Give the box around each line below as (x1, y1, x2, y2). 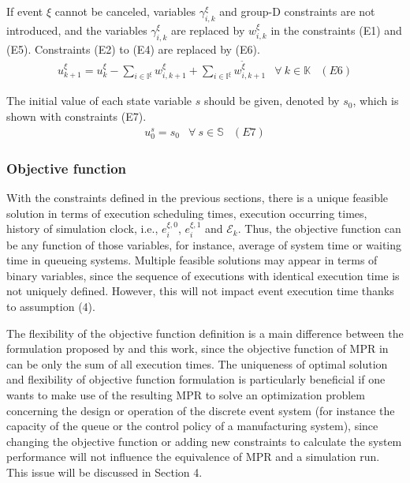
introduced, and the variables (6, 21, 147, 38)
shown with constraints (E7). (6, 107, 147, 124)
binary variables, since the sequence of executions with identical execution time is (6, 267, 400, 283)
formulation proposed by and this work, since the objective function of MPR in (6, 340, 389, 357)
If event (6, 3, 43, 19)
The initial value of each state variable (6, 92, 192, 109)
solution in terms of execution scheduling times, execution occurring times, (6, 204, 367, 221)
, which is (352, 92, 399, 109)
